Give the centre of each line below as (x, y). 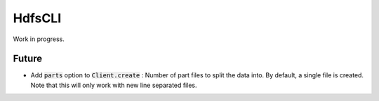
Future (28, 59)
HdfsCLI (37, 18)
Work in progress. (39, 39)
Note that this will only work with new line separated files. (114, 85)
